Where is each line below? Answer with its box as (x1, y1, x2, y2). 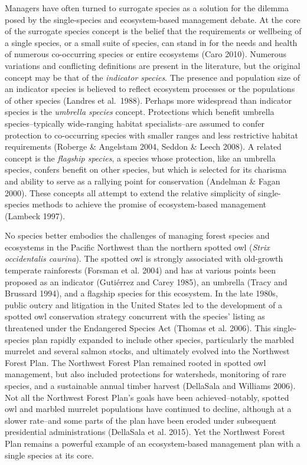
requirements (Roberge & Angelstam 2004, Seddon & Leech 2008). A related (5, 140, 282, 153)
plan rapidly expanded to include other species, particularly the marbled (32, 333, 295, 345)
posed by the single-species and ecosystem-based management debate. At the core (5, 13, 301, 25)
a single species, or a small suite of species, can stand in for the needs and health (5, 36, 298, 48)
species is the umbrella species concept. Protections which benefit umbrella (5, 105, 275, 118)
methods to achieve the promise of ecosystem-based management (32, 198, 267, 210)
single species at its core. (5, 448, 94, 461)
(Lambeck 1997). (5, 209, 66, 222)
